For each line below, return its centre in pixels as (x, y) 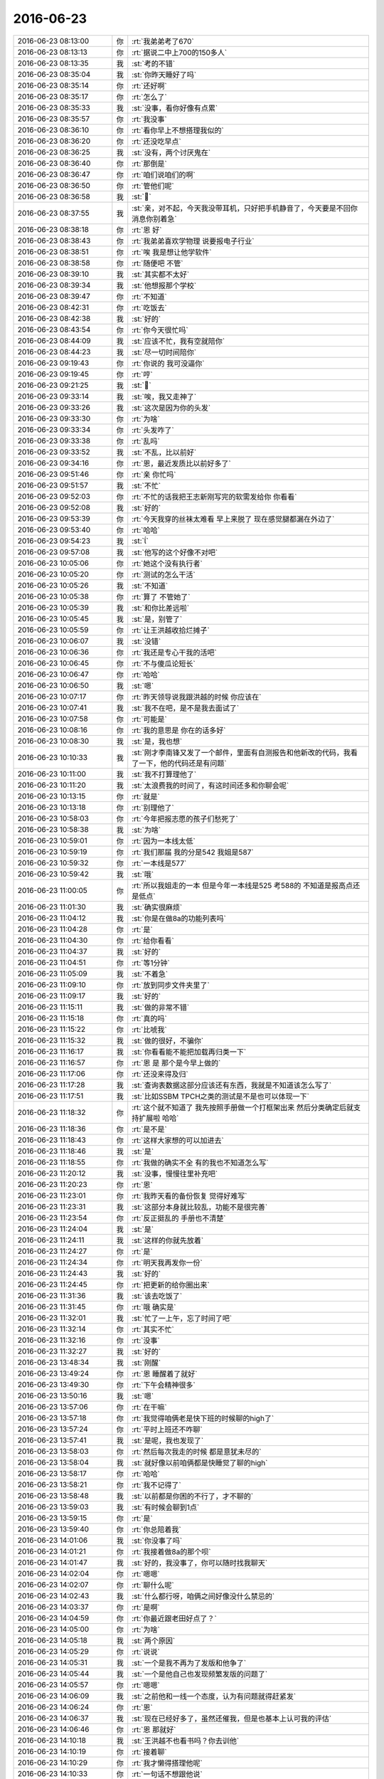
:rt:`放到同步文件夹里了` (171, 985)
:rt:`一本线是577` (159, 863)
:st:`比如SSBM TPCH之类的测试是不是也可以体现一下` (220, 1096)
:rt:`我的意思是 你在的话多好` (179, 730)
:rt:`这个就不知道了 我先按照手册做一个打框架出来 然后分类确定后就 (243, 1107)
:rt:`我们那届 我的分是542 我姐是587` (193, 852)
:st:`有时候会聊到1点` (166, 1507)
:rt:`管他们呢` (153, 186)
